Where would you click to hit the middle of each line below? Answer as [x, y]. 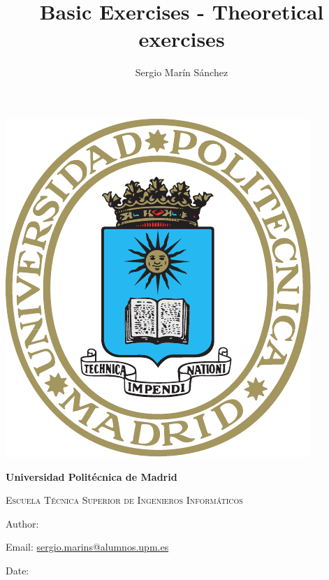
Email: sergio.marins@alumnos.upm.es [87, 547]
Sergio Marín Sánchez [182, 72]
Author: [22, 523]
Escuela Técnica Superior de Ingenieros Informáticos [124, 500]
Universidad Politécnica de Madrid [92, 476]
